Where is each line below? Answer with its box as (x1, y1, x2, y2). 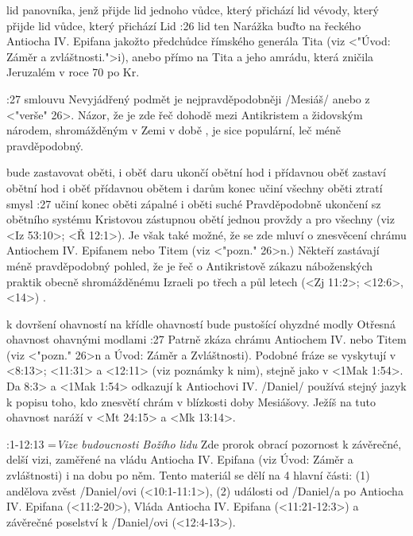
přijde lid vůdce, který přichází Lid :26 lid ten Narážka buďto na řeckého (6, 17, 361, 33)
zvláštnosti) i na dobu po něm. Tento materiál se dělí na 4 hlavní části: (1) (6, 467, 370, 484)
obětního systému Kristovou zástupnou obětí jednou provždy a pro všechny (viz (6, 211, 395, 227)
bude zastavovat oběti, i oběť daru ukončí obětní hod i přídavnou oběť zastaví (6, 164, 386, 181)
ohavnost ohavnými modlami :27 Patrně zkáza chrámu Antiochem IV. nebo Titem (6, 331, 407, 348)
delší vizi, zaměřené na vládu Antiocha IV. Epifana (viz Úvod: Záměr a (6, 451, 353, 468)
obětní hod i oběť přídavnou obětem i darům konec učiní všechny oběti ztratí (6, 179, 383, 196)
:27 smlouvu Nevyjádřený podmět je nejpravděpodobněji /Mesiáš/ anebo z (6, 90, 370, 107)
